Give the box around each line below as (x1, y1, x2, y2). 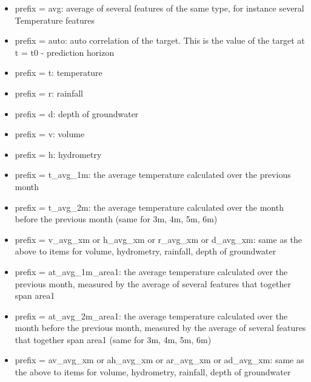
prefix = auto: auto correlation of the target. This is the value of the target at (15, 34, 305, 47)
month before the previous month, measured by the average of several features (15, 321, 306, 334)
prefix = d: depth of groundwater (15, 107, 139, 120)
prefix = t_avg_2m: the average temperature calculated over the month (15, 200, 284, 213)
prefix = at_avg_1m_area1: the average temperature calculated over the (15, 265, 288, 278)
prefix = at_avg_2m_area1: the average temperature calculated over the (15, 309, 288, 322)
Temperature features (15, 13, 95, 26)
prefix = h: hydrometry (15, 148, 102, 160)
